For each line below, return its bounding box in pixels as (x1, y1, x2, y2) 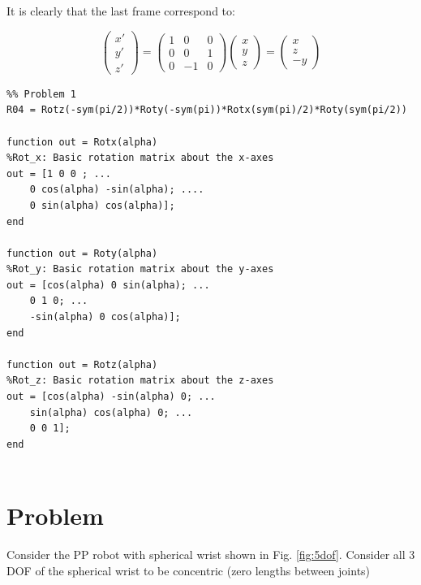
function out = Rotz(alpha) (6, 358, 158, 370)
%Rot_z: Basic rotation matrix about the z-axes (6, 375, 274, 387)
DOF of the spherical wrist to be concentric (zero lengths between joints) (6, 561, 371, 578)
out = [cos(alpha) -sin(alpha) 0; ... (6, 391, 216, 403)
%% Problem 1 (6, 88, 76, 100)
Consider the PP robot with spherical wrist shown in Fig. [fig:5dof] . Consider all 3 (6, 546, 415, 563)
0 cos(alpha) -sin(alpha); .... (29, 184, 204, 196)
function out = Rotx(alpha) (6, 136, 158, 148)
